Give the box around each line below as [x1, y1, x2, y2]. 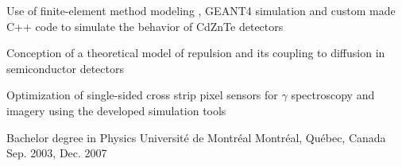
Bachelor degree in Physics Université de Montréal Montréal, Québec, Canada [6, 129, 386, 145]
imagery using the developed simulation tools [6, 102, 226, 118]
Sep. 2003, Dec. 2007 [6, 145, 107, 161]
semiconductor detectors [6, 60, 124, 76]
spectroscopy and [291, 87, 375, 103]
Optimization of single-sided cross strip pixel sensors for [6, 87, 278, 103]
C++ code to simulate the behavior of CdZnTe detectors [6, 17, 284, 34]
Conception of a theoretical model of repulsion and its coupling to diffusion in [6, 44, 385, 61]
